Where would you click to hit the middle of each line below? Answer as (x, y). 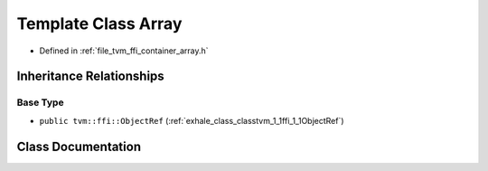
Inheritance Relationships (90, 76)
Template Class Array (99, 24)
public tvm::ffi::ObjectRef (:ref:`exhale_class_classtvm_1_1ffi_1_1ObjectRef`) (192, 120)
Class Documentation (79, 146)
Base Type (40, 102)
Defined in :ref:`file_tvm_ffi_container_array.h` (124, 51)
